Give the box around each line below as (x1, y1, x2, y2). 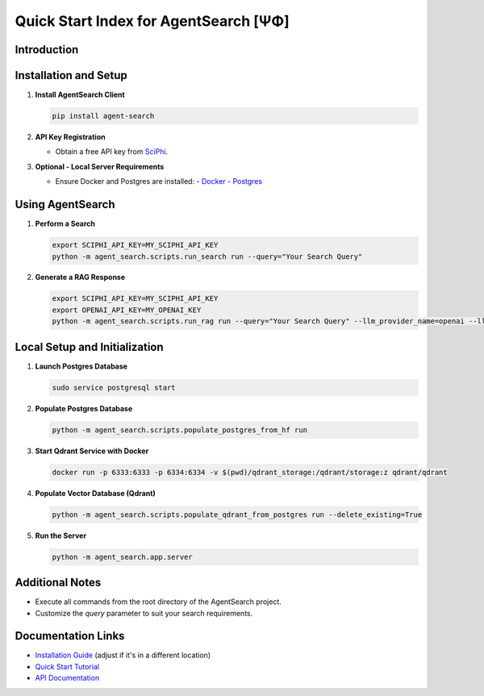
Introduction (15, 43, 79, 56)
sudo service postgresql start (52, 383, 177, 392)
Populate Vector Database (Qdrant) (35, 488, 156, 498)
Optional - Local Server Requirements (35, 161, 165, 171)
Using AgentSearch (15, 198, 116, 211)
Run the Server (35, 531, 87, 540)
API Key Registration (35, 132, 106, 142)
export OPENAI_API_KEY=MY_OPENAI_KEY (52, 305, 202, 315)
